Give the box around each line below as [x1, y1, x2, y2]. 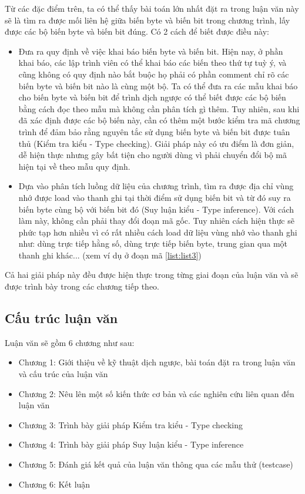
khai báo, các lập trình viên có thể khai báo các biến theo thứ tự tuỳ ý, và [18, 56, 287, 69]
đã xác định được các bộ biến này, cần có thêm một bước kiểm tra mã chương [18, 114, 300, 126]
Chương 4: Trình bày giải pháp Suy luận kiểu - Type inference [18, 438, 244, 451]
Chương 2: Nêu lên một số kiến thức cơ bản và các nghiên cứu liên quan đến [18, 387, 294, 399]
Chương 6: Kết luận [18, 478, 91, 490]
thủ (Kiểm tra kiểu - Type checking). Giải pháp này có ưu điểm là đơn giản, [18, 137, 294, 149]
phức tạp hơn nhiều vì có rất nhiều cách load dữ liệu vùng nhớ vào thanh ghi [18, 226, 297, 238]
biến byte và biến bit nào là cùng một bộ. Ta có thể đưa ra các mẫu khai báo [18, 79, 298, 92]
